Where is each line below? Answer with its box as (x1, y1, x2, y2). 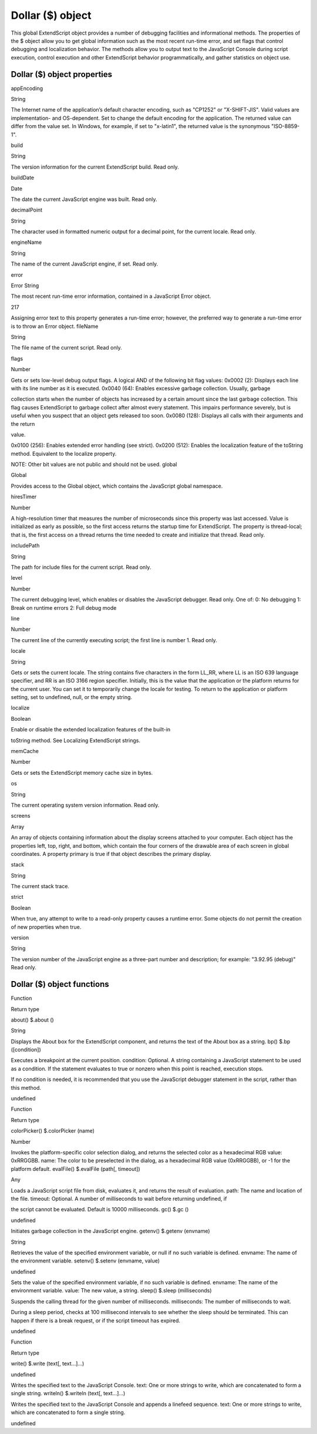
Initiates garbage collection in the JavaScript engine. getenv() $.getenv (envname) (11, 1228, 211, 1235)
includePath (11, 542, 40, 549)
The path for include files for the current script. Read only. (11, 563, 151, 570)
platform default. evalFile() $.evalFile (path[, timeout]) (11, 1165, 140, 1172)
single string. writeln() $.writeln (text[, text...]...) (11, 1390, 126, 1397)
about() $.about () (11, 1016, 54, 1023)
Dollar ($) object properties (11, 69, 113, 79)
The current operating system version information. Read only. (11, 801, 160, 808)
